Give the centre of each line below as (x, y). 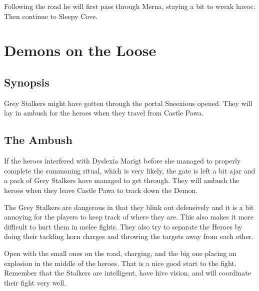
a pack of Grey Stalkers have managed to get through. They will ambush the (122, 180)
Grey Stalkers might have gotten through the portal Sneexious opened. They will (128, 103)
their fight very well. (35, 282)
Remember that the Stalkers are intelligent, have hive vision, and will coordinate (128, 273)
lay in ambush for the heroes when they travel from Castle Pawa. (104, 113)
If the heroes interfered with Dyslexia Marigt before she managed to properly (122, 161)
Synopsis (27, 82)
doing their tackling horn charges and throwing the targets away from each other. (129, 236)
